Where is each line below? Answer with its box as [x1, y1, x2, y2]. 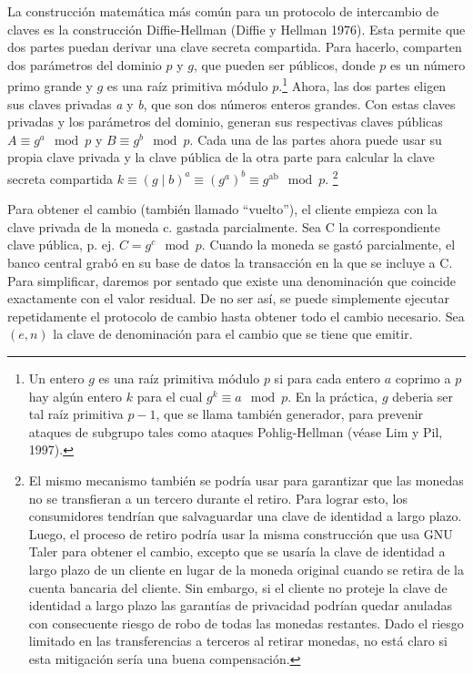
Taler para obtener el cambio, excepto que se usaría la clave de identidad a [28, 542, 446, 561]
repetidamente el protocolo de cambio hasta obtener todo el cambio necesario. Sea [7, 306, 465, 325]
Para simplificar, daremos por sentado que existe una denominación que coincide [7, 271, 456, 290]
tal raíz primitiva [28, 404, 124, 424]
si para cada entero [274, 369, 381, 387]
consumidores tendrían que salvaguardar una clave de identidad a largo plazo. [28, 506, 462, 526]
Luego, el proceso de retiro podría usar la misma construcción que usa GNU [28, 524, 453, 543]
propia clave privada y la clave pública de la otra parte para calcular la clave [7, 148, 435, 167]
